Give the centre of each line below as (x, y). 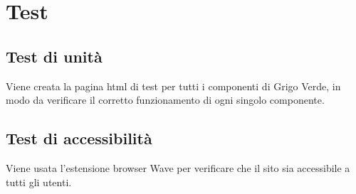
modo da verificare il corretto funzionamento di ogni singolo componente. (165, 100)
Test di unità (54, 56)
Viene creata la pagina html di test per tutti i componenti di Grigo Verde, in (173, 86)
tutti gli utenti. (39, 182)
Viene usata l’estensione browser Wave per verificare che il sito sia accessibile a (178, 167)
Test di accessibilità (79, 138)
